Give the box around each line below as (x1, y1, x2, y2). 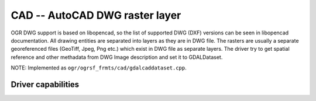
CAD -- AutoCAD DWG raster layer (11, 9, 181, 22)
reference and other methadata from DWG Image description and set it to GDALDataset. (11, 53, 223, 61)
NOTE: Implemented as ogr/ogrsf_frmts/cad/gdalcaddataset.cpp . (11, 64, 187, 71)
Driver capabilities (11, 79, 80, 89)
